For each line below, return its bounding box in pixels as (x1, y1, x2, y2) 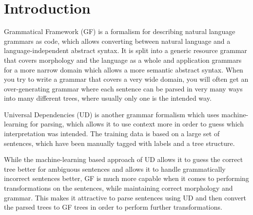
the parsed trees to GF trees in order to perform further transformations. (4, 202, 222, 212)
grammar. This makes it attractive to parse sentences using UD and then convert (4, 192, 247, 202)
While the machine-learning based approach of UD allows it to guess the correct (4, 154, 243, 164)
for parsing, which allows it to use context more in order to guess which (30, 119, 244, 129)
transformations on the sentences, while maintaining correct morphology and (4, 183, 233, 193)
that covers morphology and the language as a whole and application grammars (4, 54, 242, 65)
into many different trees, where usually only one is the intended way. (4, 93, 212, 103)
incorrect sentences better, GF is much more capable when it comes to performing (4, 173, 249, 183)
